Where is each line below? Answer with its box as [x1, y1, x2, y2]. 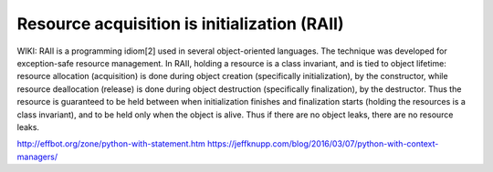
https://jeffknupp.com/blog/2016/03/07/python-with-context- [206, 138, 439, 149]
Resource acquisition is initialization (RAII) [16, 14, 344, 34]
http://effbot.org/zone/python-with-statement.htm [16, 138, 205, 149]
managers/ [16, 151, 58, 162]
